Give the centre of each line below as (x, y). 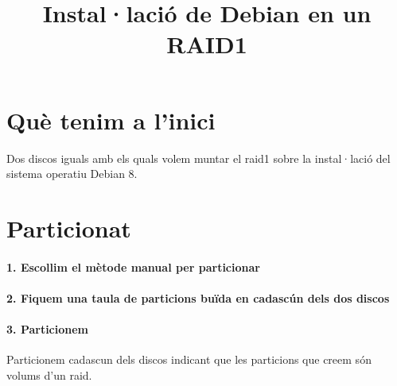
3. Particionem (48, 329)
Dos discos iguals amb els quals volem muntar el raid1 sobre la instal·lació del (198, 158)
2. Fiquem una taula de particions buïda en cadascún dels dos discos (198, 297)
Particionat (69, 228)
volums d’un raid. (49, 374)
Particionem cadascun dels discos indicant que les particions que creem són (189, 359)
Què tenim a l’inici (111, 120)
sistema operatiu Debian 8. (72, 174)
